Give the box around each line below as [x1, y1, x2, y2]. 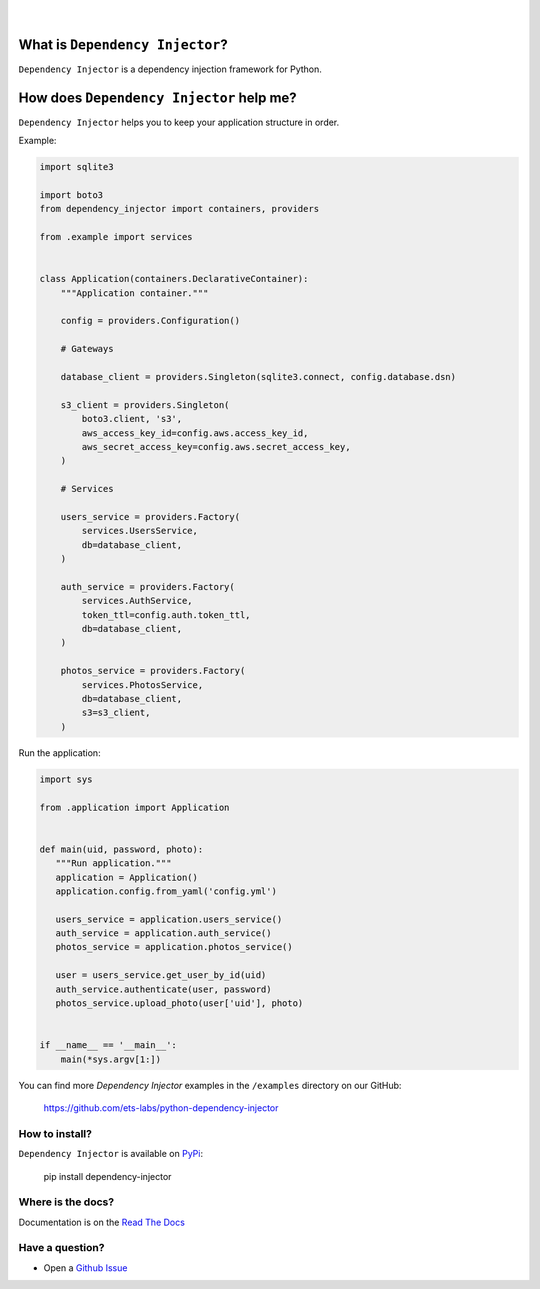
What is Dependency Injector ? [18, 36, 229, 53]
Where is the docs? [18, 1195, 115, 1209]
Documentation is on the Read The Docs [18, 1216, 185, 1228]
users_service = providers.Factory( [60, 511, 240, 522]
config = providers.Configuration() [60, 315, 240, 327]
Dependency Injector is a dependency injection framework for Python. [18, 63, 322, 75]
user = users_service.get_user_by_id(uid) [55, 970, 267, 981]
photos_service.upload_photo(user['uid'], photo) [55, 998, 304, 1009]
